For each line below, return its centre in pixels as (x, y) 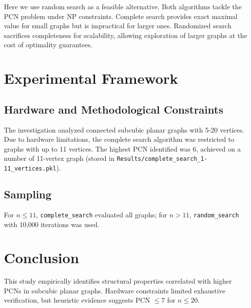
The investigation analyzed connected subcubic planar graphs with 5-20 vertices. (124, 129)
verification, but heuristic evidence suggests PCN (77, 300)
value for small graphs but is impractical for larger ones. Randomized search (118, 26)
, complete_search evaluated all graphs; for (102, 214)
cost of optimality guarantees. (48, 45)
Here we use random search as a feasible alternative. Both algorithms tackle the (123, 6)
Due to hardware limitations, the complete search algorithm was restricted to (119, 139)
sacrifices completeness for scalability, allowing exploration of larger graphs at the (125, 35)
